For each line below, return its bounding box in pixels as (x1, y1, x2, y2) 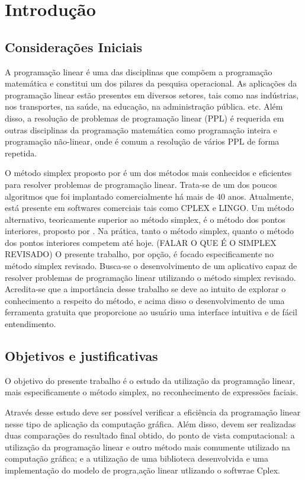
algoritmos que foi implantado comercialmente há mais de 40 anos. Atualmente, (5, 190, 294, 202)
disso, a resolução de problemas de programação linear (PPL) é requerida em (5, 111, 284, 124)
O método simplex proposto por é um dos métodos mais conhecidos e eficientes (5, 167, 292, 179)
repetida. (5, 146, 37, 159)
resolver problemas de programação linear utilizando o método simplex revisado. (5, 271, 296, 283)
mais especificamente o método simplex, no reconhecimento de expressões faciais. (5, 386, 298, 398)
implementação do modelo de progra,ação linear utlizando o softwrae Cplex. (5, 464, 280, 476)
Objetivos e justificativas (5, 347, 158, 365)
